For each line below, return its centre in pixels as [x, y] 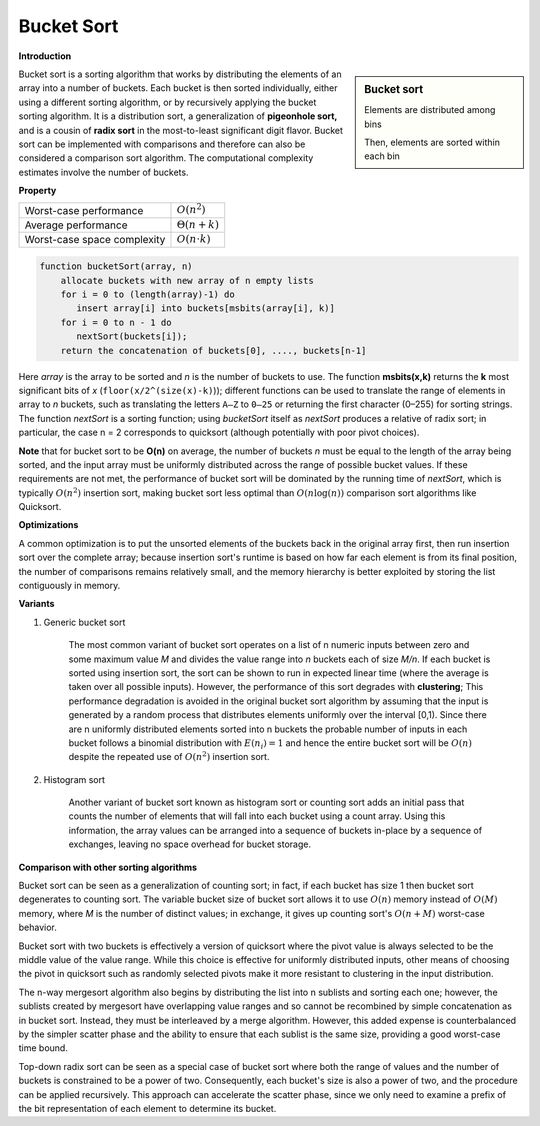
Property [37, 191]
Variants [36, 604]
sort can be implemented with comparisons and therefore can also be [162, 144]
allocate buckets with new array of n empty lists [187, 280]
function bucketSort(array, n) [116, 266]
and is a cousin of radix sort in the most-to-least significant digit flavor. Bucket [181, 130]
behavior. [37, 927]
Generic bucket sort [84, 622]
